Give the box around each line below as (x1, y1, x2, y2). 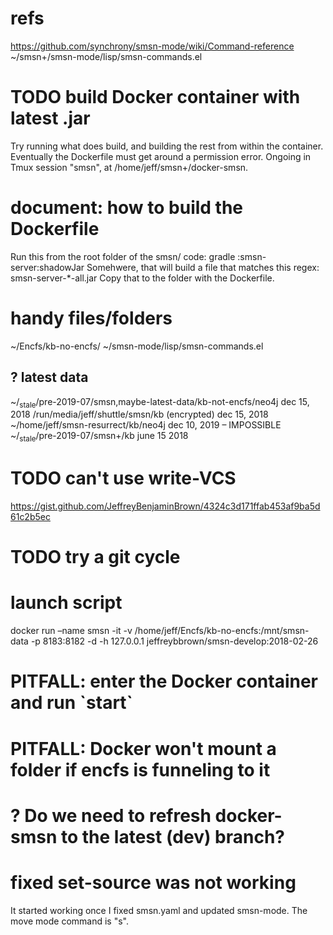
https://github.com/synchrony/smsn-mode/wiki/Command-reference (10, 40, 295, 52)
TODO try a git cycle (10, 546, 181, 569)
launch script (10, 592, 123, 614)
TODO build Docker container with (10, 86, 301, 109)
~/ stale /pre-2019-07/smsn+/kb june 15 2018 (10, 430, 189, 444)
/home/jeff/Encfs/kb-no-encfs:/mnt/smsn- (134, 625, 310, 637)
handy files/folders (10, 307, 173, 329)
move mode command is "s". (10, 915, 130, 927)
